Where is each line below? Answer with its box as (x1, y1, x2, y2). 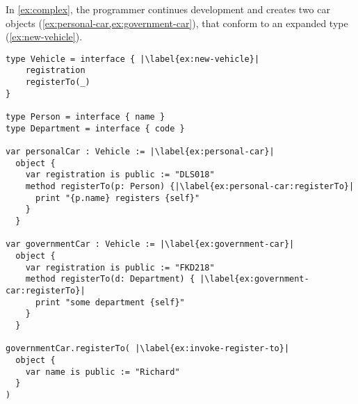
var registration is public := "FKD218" (25, 262, 215, 273)
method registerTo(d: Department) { (25, 274, 195, 284)
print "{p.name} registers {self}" (35, 193, 200, 203)
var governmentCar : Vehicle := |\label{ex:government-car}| (6, 239, 295, 250)
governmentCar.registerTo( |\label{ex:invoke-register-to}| (6, 344, 290, 354)
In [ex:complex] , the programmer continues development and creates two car (6, 2, 330, 16)
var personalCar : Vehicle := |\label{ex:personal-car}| (6, 147, 275, 157)
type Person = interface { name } (6, 112, 165, 122)
